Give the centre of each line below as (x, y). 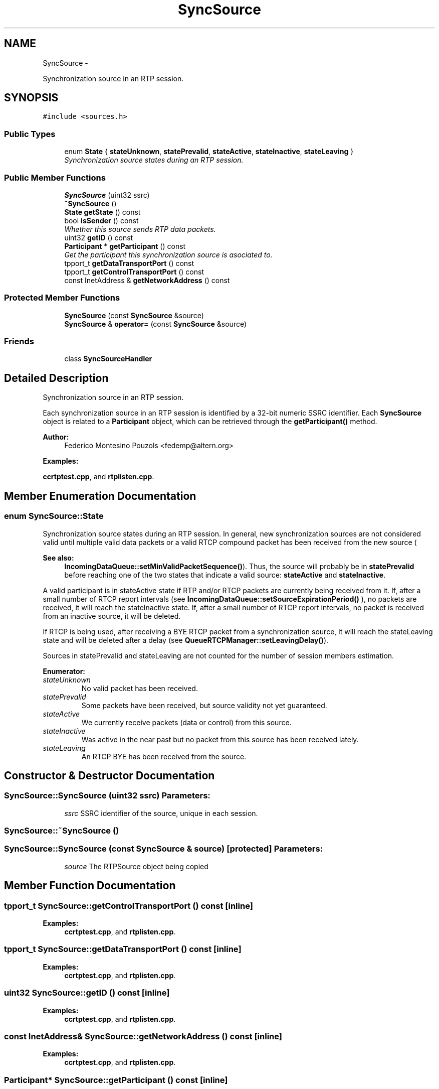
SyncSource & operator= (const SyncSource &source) (156, 324)
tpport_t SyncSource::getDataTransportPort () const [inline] (123, 949)
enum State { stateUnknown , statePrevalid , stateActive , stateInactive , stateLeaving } (209, 152)
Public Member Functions (55, 177)
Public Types (30, 134)
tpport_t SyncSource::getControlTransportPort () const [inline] (129, 906)
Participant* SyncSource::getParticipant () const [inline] (116, 1080)
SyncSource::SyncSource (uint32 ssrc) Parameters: (107, 796)
